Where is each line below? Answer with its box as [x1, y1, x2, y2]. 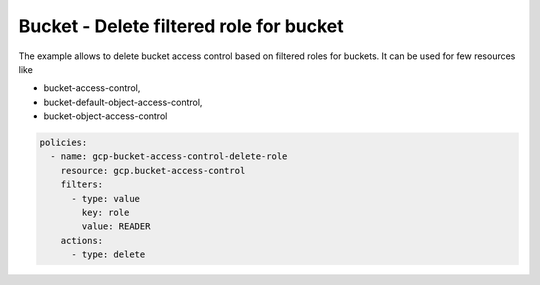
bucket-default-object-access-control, [43, 96, 203, 108]
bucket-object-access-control [43, 110, 168, 122]
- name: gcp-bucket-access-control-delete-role [50, 151, 288, 162]
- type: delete [71, 249, 146, 260]
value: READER [81, 221, 151, 232]
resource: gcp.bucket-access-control [60, 165, 246, 176]
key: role [81, 207, 130, 219]
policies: [39, 137, 88, 149]
